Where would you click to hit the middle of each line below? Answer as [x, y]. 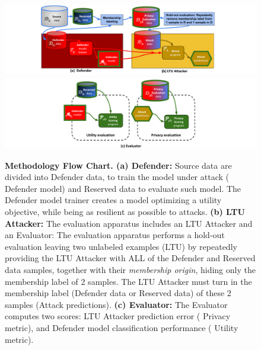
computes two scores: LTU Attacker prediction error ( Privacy [118, 316]
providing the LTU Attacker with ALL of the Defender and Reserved [130, 258]
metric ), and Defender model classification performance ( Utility [122, 327]
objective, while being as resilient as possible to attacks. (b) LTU [125, 212]
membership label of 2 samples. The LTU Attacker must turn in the [128, 281]
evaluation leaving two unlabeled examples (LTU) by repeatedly [121, 246]
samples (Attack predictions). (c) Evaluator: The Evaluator [116, 304]
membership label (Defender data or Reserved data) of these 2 [118, 293]
